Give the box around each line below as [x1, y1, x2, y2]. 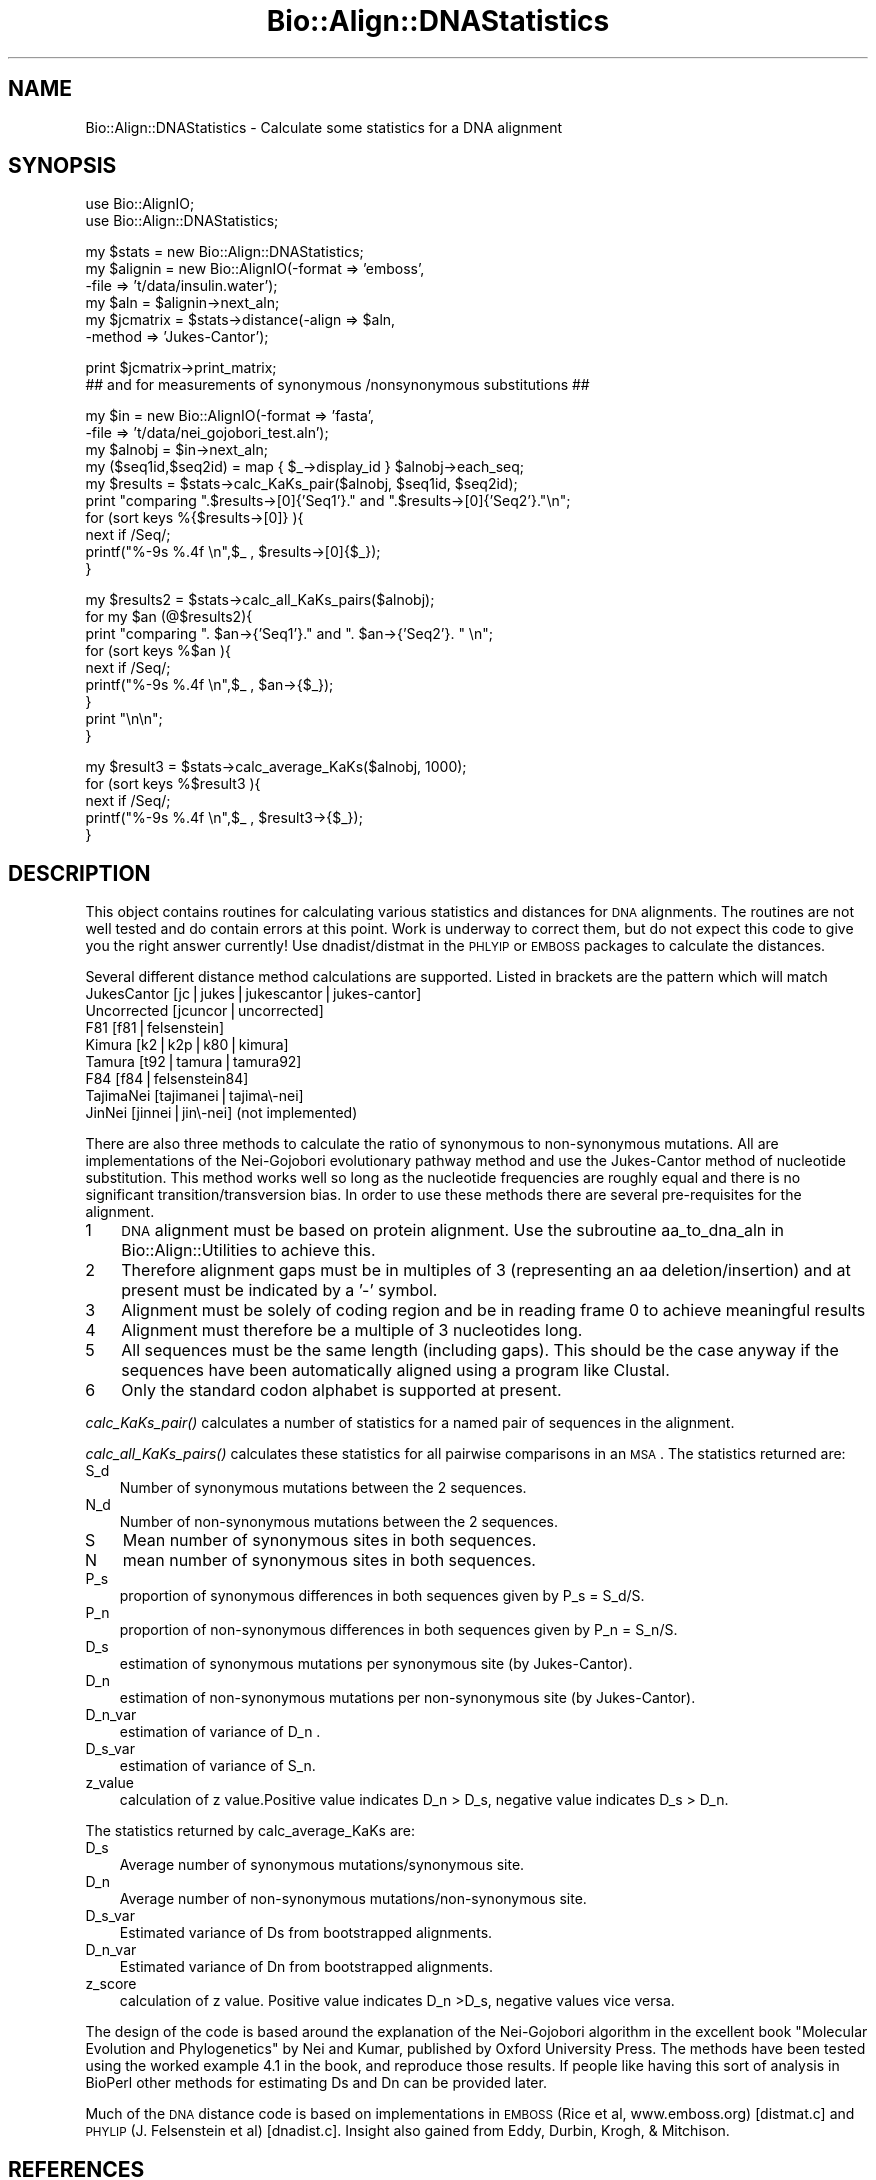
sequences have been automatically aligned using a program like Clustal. [121, 1360, 670, 1381]
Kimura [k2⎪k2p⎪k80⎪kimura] [85, 1036, 289, 1054]
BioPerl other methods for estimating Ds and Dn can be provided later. [85, 2074, 547, 2092]
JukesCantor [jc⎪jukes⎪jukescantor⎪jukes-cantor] [85, 985, 422, 1003]
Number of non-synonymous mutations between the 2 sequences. [119, 1513, 558, 1531]
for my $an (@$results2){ [85, 608, 253, 626]
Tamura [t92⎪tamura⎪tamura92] [85, 1053, 302, 1071]
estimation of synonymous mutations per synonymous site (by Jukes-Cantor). [119, 1655, 633, 1673]
